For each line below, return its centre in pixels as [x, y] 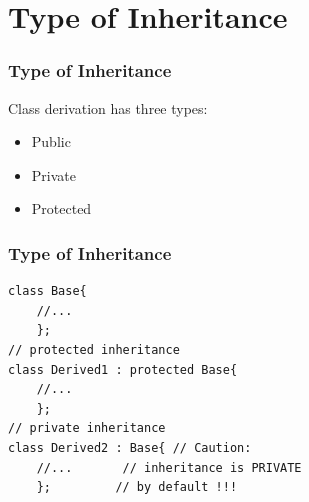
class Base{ [47, 291]
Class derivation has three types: [108, 107]
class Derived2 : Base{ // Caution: [130, 447]
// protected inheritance [94, 349]
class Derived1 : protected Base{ [123, 369]
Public [51, 141]
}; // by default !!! [137, 487]
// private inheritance [87, 428]
